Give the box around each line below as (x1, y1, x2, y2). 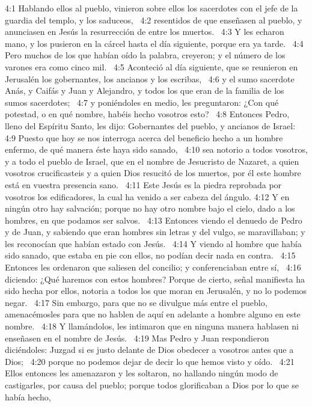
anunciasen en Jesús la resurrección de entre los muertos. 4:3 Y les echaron (5, 25, 284, 38)
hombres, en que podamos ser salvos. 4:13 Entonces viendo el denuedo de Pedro (5, 213, 302, 226)
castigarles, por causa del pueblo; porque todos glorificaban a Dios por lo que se (5, 379, 299, 391)
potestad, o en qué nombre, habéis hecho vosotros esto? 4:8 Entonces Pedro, (5, 108, 290, 120)
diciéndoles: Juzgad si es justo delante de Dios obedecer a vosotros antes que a (5, 343, 294, 356)
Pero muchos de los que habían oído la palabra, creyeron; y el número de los (5, 49, 286, 61)
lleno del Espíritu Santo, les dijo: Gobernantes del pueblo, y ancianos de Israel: (5, 119, 296, 132)
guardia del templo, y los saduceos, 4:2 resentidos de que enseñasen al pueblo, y (5, 13, 302, 26)
